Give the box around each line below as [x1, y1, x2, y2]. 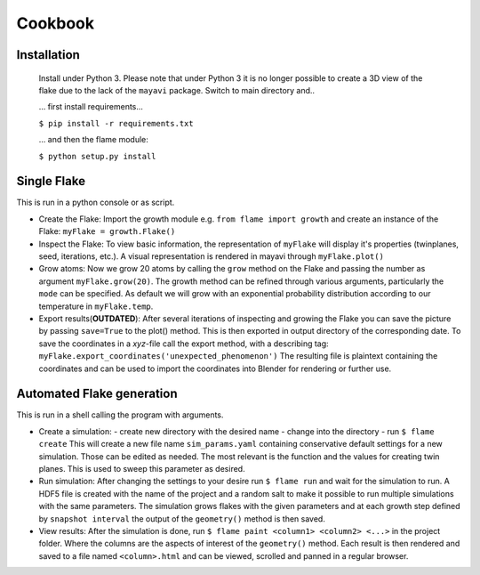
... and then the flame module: [38, 134, 148, 145]
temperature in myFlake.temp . [38, 301, 154, 312]
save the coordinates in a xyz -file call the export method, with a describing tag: [38, 338, 329, 349]
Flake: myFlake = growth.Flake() [38, 226, 176, 237]
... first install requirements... [38, 101, 144, 112]
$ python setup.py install [38, 151, 156, 161]
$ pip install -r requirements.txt [38, 118, 195, 128]
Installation [16, 47, 80, 62]
